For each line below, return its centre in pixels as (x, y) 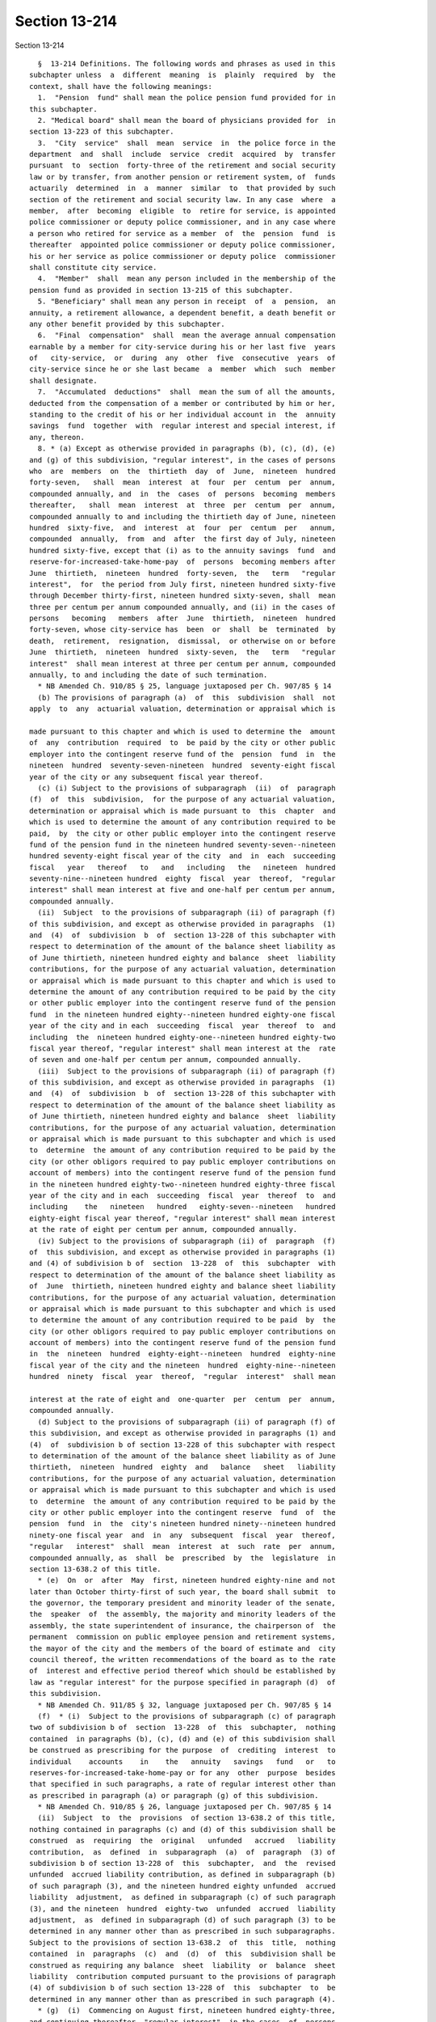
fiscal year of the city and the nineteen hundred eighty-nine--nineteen (182, 1365)
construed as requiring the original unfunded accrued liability (182, 1841)
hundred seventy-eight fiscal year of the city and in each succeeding (182, 856)
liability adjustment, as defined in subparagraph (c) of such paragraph (182, 1897)
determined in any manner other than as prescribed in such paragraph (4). (182, 1999)
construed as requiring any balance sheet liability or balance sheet (182, 1965)
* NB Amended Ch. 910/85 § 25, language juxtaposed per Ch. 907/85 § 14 (184, 686)
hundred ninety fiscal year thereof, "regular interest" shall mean (182, 1377)
